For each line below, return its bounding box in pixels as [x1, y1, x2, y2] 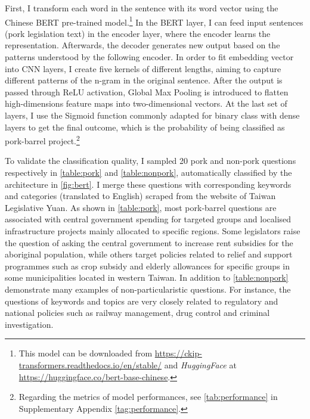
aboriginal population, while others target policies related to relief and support [5, 248, 293, 260]
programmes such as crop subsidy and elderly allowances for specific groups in [5, 259, 290, 272]
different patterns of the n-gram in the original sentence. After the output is [5, 74, 283, 86]
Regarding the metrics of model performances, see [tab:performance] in [18, 390, 278, 403]
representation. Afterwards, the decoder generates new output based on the [5, 39, 280, 51]
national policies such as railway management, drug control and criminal [5, 306, 270, 319]
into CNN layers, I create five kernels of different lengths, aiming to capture [5, 62, 281, 75]
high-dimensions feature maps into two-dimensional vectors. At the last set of [5, 97, 287, 110]
